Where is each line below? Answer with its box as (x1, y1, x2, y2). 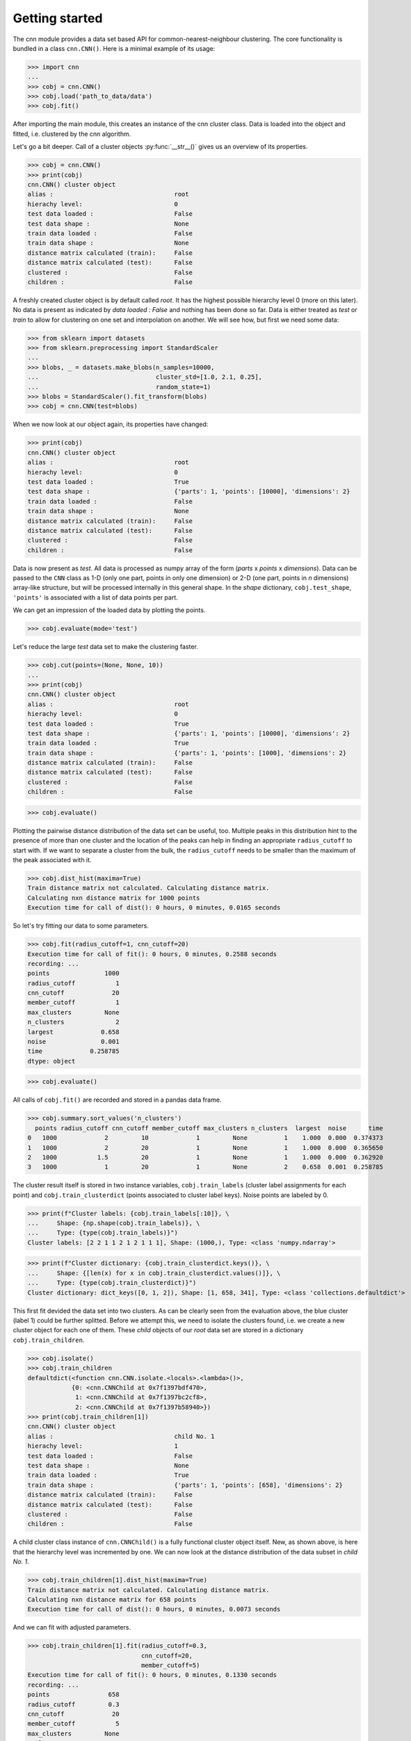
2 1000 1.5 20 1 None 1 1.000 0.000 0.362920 (27, 1153, 384, 1161)
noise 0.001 (27, 1038, 120, 1046)
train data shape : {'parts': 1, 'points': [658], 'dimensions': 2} (27, 1481, 344, 1489)
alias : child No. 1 (27, 1432, 215, 1440)
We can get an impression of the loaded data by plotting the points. (13, 606, 206, 614)
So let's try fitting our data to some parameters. (13, 921, 149, 930)
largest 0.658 (27, 1028, 120, 1036)
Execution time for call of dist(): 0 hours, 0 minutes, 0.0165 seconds (27, 904, 281, 912)
